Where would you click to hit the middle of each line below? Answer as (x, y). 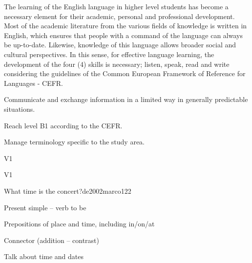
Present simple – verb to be (45, 207)
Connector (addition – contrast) (52, 240)
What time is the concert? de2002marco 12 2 (68, 191)
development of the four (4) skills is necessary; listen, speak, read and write (117, 64)
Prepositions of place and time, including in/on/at (79, 224)
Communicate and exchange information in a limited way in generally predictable (126, 99)
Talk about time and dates (44, 256)
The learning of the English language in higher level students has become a (116, 6)
